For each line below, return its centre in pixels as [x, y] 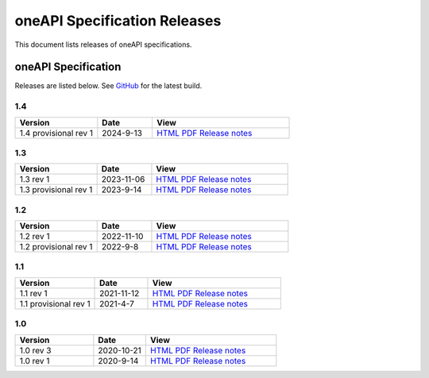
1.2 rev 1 [35, 237]
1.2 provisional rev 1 [56, 247]
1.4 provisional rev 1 [56, 133]
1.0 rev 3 [35, 350]
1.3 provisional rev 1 [56, 190]
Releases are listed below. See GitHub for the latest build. [108, 86]
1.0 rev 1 [35, 361]
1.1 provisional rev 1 [55, 303]
